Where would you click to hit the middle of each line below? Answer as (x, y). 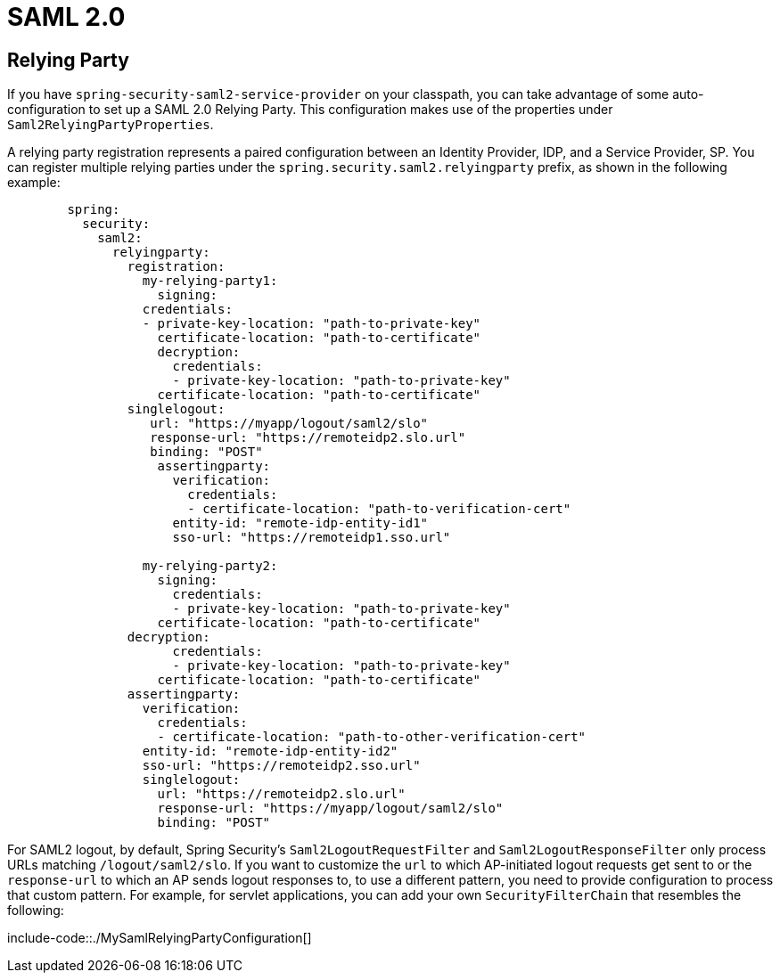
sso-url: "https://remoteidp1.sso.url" (312, 538)
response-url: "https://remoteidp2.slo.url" (308, 438)
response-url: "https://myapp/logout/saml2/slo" (330, 808)
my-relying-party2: (210, 566)
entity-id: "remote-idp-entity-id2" (270, 751)
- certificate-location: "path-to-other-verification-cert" (372, 737)
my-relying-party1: (210, 281)
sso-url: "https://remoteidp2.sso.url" (281, 766)
